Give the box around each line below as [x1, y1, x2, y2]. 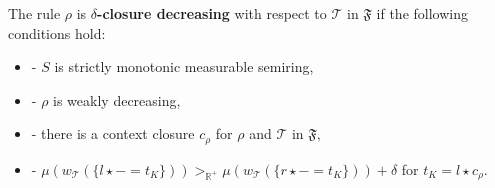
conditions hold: [8, 22, 106, 43]
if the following [376, 3, 468, 23]
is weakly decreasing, [53, 89, 181, 110]
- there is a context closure [31, 123, 195, 144]
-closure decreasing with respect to [97, 3, 327, 23]
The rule [8, 3, 61, 23]
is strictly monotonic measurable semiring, [54, 56, 314, 77]
